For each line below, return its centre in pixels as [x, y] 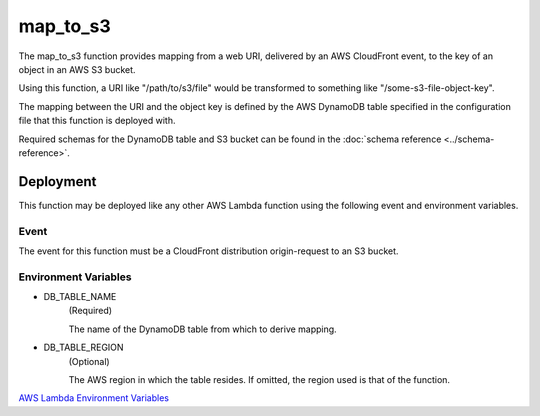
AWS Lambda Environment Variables [94, 398]
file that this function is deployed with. [97, 121]
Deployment [57, 181]
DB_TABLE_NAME [80, 297]
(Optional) [89, 361]
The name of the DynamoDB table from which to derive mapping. [202, 329]
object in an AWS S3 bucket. [77, 69]
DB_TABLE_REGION [83, 347]
